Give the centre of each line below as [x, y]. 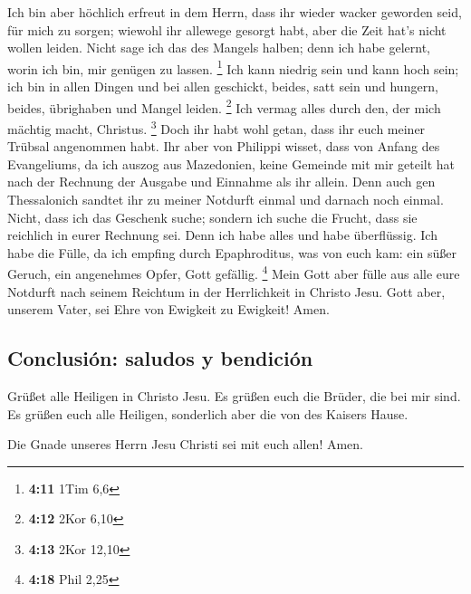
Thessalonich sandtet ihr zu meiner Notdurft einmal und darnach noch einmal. [226, 199]
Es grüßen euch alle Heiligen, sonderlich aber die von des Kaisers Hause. [208, 413]
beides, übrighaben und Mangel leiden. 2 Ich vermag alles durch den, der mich [224, 106]
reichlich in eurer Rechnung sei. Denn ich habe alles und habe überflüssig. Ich [222, 235]
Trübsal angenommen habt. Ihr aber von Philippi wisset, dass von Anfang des [224, 146]
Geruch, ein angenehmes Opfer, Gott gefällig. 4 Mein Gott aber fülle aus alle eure [234, 272]
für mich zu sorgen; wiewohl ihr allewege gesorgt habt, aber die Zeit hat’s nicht [227, 29]
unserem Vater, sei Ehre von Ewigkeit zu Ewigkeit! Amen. [168, 309]
